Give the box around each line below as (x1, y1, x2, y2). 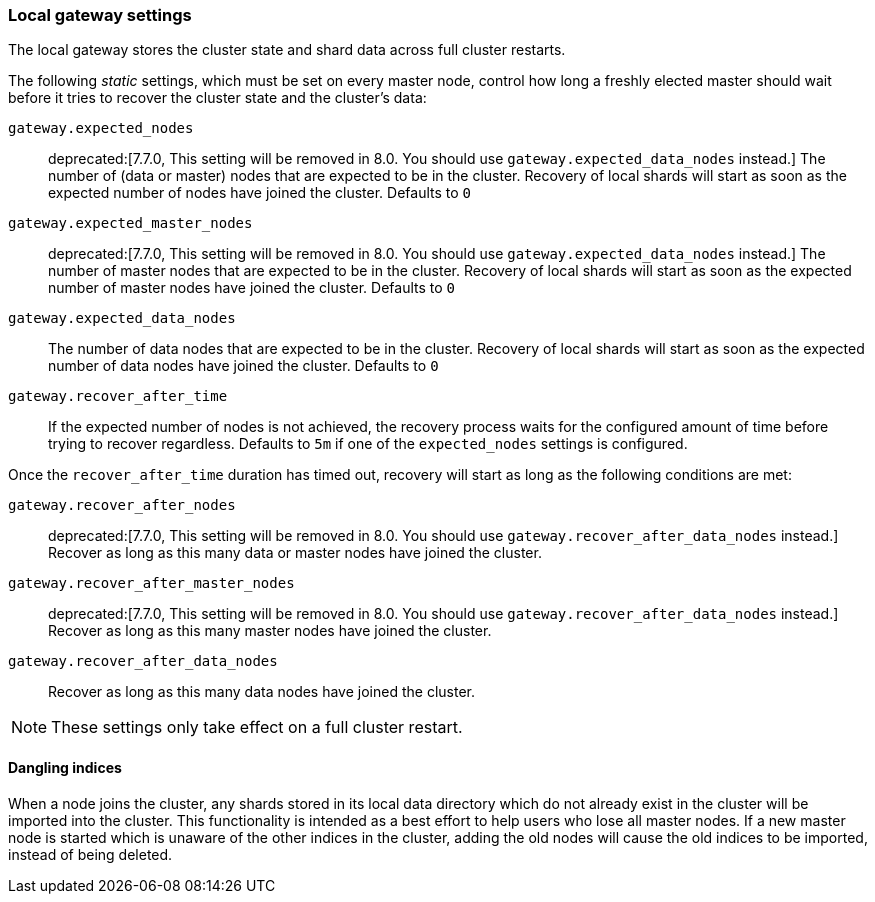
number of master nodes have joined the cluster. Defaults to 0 (48, 279, 456, 297)
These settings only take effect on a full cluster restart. (51, 717, 463, 738)
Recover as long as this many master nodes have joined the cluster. (48, 622, 492, 640)
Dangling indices (8, 758, 122, 776)
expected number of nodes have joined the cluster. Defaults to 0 (48, 184, 472, 202)
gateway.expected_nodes (8, 120, 194, 137)
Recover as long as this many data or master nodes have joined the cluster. (48, 544, 542, 562)
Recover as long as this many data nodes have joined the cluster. (48, 683, 475, 701)
